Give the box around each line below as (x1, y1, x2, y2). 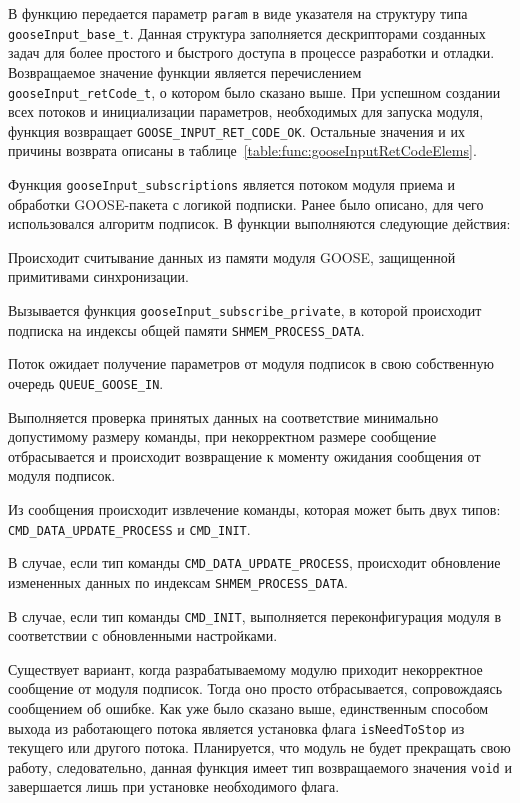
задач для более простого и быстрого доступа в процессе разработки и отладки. (8, 42, 495, 63)
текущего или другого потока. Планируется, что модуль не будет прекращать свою (8, 737, 511, 758)
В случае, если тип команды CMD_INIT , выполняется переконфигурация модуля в (8, 605, 502, 626)
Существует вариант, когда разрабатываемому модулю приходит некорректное (8, 658, 483, 679)
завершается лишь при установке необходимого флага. (8, 776, 340, 797)
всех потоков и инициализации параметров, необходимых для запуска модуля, (8, 101, 484, 122)
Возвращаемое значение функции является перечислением (8, 61, 362, 82)
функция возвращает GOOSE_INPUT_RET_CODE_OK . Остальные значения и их (8, 120, 465, 141)
